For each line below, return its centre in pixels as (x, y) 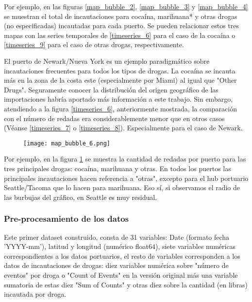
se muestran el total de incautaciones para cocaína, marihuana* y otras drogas (121, 16)
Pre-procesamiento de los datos (67, 219)
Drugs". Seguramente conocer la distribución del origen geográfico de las (111, 89)
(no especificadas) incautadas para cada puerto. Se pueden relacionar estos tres (122, 26)
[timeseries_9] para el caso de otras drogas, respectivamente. (94, 44)
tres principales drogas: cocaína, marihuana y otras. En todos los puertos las (118, 168)
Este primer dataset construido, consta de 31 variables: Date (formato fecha (117, 237)
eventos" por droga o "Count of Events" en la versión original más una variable (121, 275)
